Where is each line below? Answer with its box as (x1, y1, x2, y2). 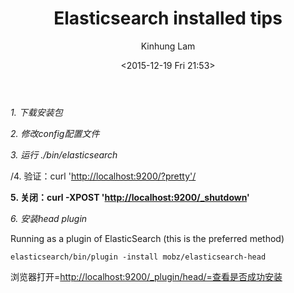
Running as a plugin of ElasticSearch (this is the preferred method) (10, 232, 285, 244)
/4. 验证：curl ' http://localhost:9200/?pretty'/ (10, 170, 197, 182)
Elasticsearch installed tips (53, 7, 283, 30)
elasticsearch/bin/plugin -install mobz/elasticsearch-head (10, 252, 267, 262)
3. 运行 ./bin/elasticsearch (10, 148, 118, 161)
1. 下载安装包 (10, 106, 63, 118)
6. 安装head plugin (10, 212, 88, 224)
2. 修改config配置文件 (10, 127, 100, 139)
